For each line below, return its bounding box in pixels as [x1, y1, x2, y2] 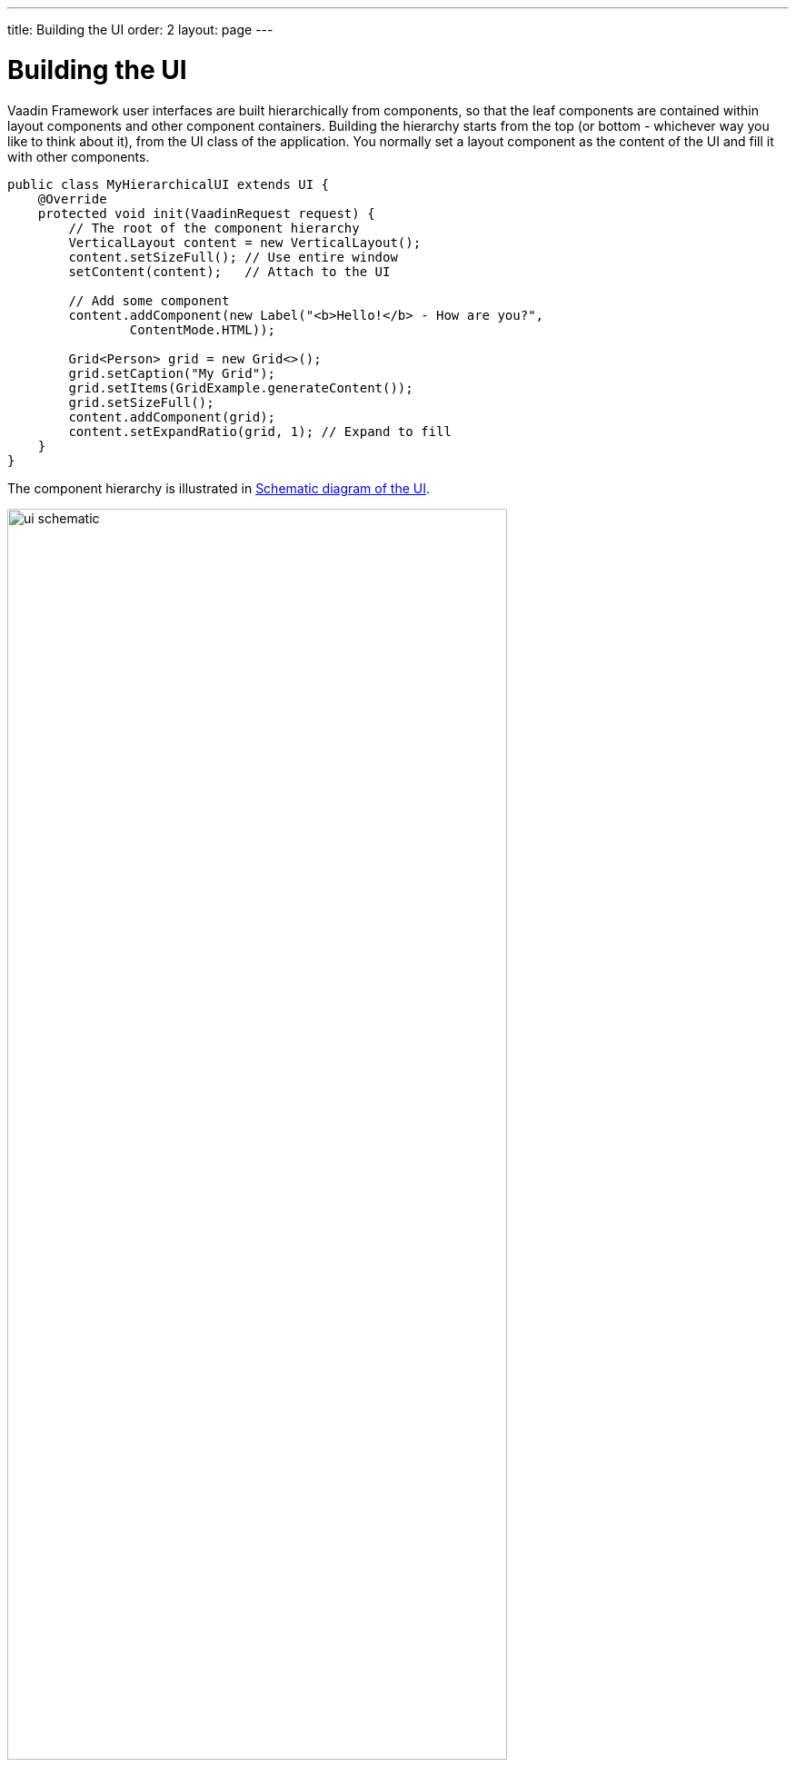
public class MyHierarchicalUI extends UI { [7, 176, 330, 192]
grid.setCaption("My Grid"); [68, 365, 276, 381]
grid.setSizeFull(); [68, 394, 214, 410]
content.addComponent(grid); [68, 409, 276, 424]
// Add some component [68, 293, 230, 308]
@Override [37, 191, 107, 206]
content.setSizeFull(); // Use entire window [68, 249, 398, 264]
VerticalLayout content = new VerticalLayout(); [68, 234, 422, 250]
